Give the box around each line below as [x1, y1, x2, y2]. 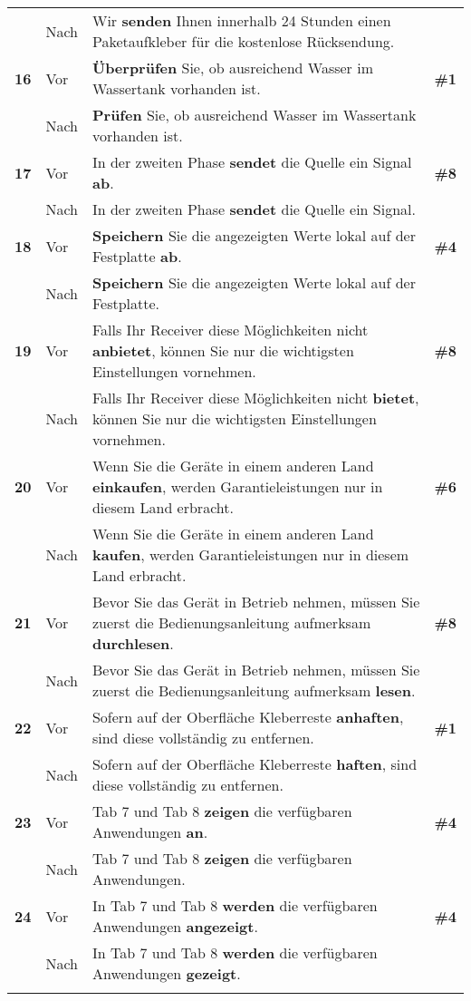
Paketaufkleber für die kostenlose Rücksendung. [91, 31, 395, 52]
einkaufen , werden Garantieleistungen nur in [91, 476, 383, 497]
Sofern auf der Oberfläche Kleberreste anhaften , [91, 706, 404, 727]
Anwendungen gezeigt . [91, 963, 241, 984]
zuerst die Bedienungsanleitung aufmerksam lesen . [91, 680, 416, 701]
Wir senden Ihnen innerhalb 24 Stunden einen [91, 10, 391, 31]
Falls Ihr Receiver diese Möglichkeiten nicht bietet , [91, 387, 419, 408]
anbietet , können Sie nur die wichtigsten [91, 340, 354, 361]
